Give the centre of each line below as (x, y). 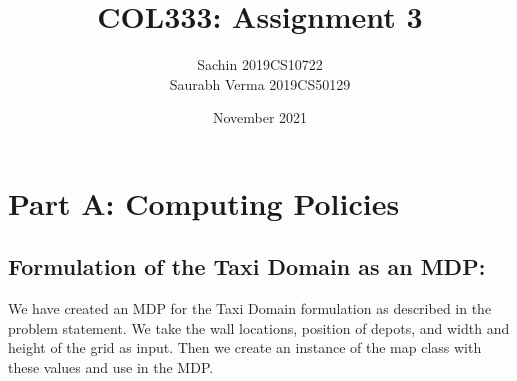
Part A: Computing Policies (204, 202)
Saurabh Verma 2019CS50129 (260, 83)
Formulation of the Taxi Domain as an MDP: (247, 266)
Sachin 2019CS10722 (260, 64)
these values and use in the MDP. (111, 367)
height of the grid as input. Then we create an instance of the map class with (245, 347)
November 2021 (260, 117)
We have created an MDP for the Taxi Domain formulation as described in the (250, 308)
